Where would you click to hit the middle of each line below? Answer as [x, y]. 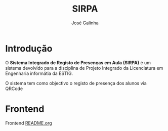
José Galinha [85, 23]
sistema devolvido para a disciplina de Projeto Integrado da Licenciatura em [84, 68]
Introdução [29, 48]
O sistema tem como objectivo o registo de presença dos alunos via [76, 83]
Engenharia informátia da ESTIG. [39, 73]
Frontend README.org [29, 123]
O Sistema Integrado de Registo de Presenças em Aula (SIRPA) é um [78, 62]
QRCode [14, 89]
